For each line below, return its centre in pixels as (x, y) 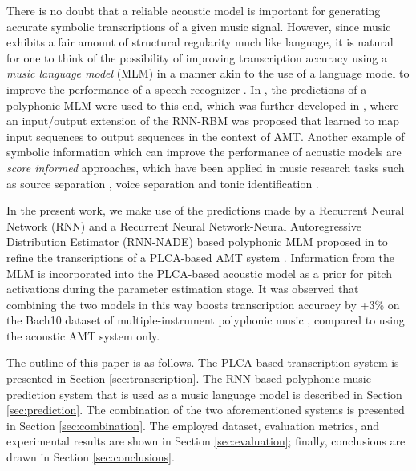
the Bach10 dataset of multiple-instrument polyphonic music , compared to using (206, 320)
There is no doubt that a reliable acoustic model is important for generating (194, 10)
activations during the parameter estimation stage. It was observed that (183, 289)
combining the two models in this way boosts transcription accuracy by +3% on (203, 304)
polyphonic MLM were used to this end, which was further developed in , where (203, 105)
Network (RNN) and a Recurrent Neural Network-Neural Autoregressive (184, 225)
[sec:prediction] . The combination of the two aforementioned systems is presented (206, 410)
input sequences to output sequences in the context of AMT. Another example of (206, 136)
